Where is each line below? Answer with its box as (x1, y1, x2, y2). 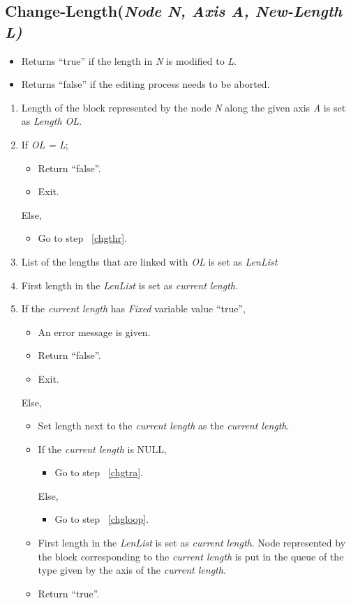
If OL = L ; (21, 137, 68, 151)
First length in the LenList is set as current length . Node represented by (38, 535, 346, 550)
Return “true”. (38, 586, 100, 600)
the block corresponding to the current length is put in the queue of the (38, 549, 344, 563)
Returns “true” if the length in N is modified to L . (21, 53, 237, 68)
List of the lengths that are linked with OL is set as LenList (21, 254, 278, 268)
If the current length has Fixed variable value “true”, (21, 301, 246, 316)
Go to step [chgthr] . (38, 231, 128, 245)
